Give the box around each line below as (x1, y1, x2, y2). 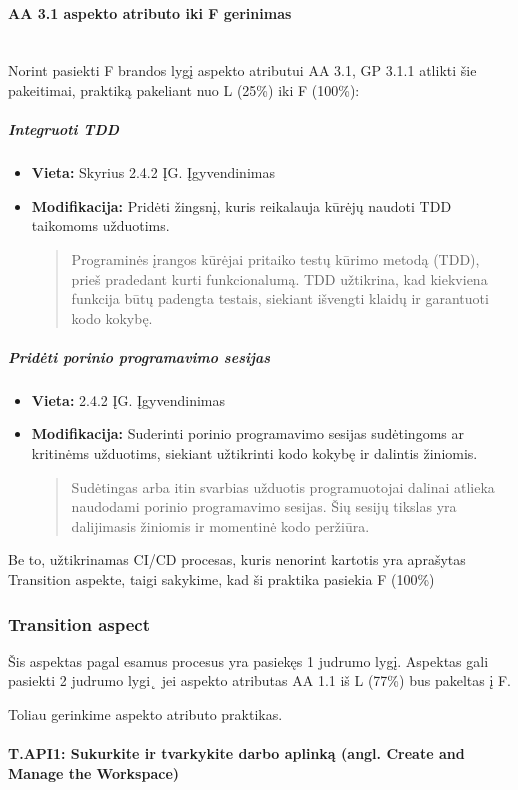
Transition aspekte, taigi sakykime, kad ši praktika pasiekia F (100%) (8, 569, 435, 590)
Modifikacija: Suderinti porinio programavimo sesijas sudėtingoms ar (31, 423, 464, 444)
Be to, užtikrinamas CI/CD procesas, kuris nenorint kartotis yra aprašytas (8, 549, 466, 570)
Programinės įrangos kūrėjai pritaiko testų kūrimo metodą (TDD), (71, 248, 480, 269)
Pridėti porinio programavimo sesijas (8, 346, 271, 367)
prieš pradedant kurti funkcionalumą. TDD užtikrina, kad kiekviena (71, 268, 488, 289)
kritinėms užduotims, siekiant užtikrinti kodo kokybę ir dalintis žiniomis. (31, 443, 478, 464)
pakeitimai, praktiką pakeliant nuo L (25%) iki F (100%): (8, 79, 360, 100)
